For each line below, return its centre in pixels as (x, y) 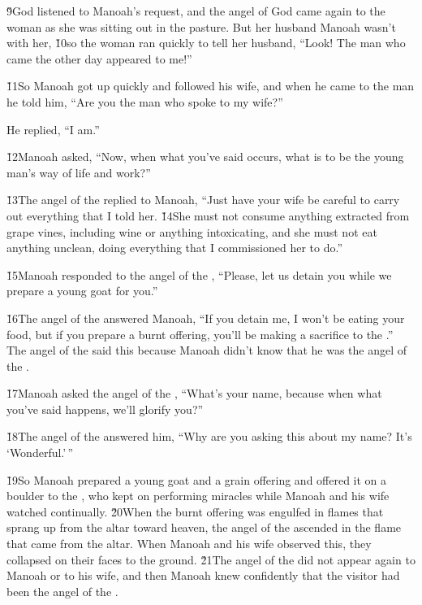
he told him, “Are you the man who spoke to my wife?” (145, 101)
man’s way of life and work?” (79, 172)
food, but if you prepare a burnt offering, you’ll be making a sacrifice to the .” (200, 334)
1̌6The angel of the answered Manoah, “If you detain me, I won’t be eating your (206, 318)
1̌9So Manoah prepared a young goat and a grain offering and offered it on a (197, 479)
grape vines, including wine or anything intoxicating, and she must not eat (192, 231)
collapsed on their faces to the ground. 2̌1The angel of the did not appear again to (211, 559)
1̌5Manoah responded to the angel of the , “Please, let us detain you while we (199, 274)
